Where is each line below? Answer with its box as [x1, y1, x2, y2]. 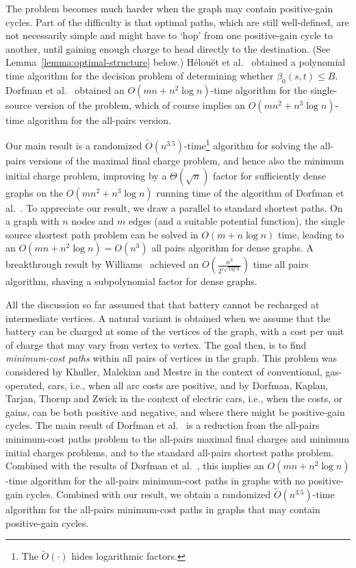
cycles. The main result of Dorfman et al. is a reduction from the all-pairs [5, 418, 320, 432]
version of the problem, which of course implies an [34, 97, 246, 112]
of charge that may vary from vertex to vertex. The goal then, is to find [5, 337, 307, 351]
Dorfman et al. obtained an [5, 82, 125, 97]
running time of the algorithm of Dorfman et [156, 185, 344, 199]
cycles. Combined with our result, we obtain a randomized [26, 486, 271, 501]
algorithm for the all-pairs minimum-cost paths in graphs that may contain [5, 502, 320, 516]
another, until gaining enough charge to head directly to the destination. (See [5, 41, 331, 55]
